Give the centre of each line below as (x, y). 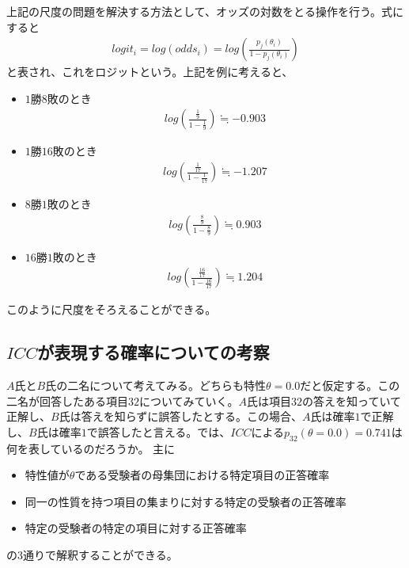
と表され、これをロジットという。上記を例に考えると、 (150, 72)
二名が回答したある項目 (67, 400)
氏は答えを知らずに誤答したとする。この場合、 (180, 416)
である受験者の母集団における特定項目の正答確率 (202, 475)
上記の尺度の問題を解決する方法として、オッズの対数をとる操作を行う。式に (205, 11)
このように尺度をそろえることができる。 (112, 309)
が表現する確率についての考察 (153, 352)
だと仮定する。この (350, 385)
